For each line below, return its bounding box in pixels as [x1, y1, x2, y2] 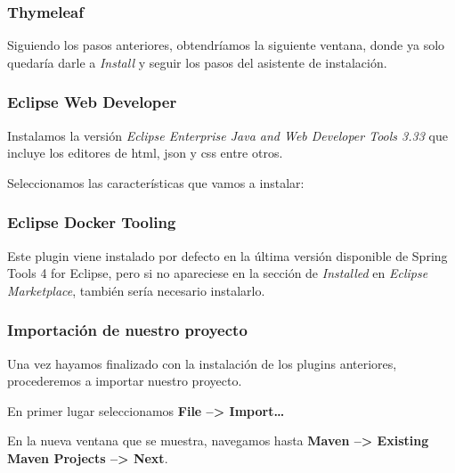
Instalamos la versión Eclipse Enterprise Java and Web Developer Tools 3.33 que [7, 126, 448, 144]
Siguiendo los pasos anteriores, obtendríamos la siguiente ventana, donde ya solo [7, 36, 445, 54]
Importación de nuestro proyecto [7, 319, 248, 341]
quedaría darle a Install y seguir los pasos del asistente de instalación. [7, 53, 387, 71]
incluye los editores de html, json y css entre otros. [7, 143, 283, 162]
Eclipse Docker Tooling [7, 211, 176, 233]
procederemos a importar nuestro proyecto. [7, 371, 242, 390]
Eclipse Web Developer [7, 91, 177, 113]
